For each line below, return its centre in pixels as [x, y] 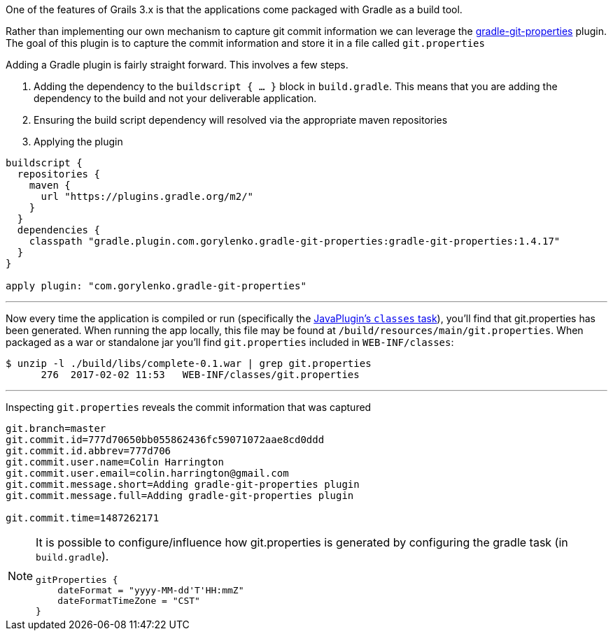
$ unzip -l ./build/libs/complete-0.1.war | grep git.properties [189, 363]
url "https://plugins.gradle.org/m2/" [147, 196]
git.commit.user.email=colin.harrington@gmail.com [147, 473]
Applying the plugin [78, 142]
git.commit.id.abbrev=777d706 [89, 451]
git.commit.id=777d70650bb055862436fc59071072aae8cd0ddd [165, 440]
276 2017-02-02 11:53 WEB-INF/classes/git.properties [200, 375]
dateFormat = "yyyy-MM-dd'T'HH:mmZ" [151, 590]
